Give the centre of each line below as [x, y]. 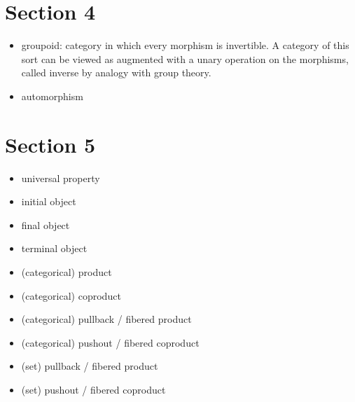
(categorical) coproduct [71, 295]
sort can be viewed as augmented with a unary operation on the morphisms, [185, 58]
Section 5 [50, 144]
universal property [61, 178]
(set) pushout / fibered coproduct [93, 389]
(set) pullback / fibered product [90, 366]
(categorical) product [67, 272]
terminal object [54, 248]
